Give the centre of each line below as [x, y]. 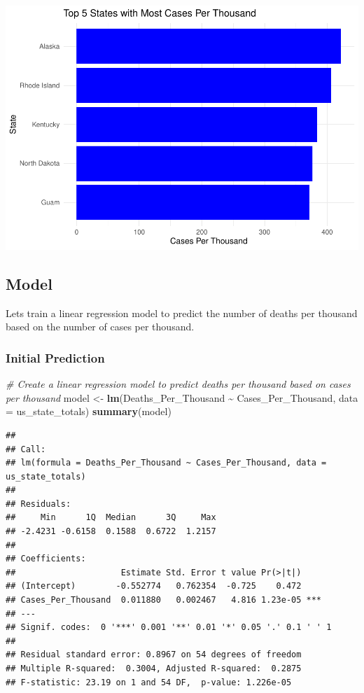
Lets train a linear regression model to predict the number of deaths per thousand [182, 313]
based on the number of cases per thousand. [100, 327]
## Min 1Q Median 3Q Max [111, 518]
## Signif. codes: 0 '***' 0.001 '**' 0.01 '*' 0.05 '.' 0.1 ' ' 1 [169, 628]
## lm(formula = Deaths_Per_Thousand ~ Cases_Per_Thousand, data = [166, 463]
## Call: [26, 449]
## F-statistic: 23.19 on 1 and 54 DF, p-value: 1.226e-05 [149, 682]
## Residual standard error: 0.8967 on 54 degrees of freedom [154, 655]
